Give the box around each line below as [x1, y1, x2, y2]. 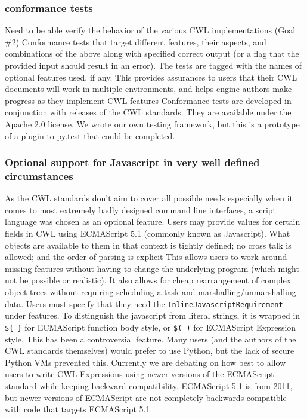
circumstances [5, 169, 73, 183]
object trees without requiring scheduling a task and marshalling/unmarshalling [5, 286, 296, 298]
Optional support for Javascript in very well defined [5, 155, 260, 170]
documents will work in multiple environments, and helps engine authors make [5, 82, 292, 95]
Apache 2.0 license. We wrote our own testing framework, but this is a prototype [5, 117, 300, 130]
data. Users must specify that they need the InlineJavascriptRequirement [5, 297, 283, 310]
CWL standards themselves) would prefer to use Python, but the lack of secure [5, 344, 294, 357]
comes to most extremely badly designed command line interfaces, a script [5, 203, 277, 216]
